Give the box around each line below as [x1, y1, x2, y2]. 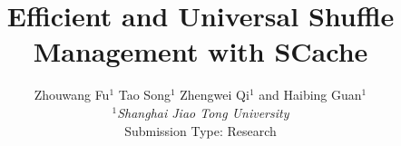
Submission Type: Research [124, 121, 277, 140]
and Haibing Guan [259, 85, 362, 104]
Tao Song [118, 85, 171, 104]
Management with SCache [33, 33, 368, 70]
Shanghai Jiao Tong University [117, 102, 289, 122]
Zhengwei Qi [180, 85, 249, 104]
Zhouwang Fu [34, 85, 110, 104]
